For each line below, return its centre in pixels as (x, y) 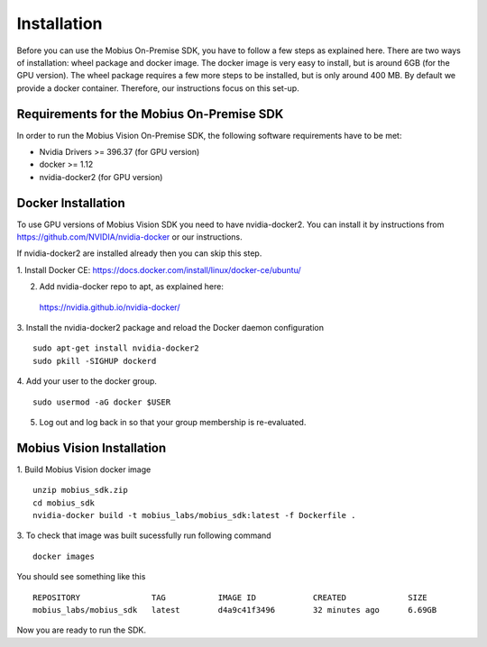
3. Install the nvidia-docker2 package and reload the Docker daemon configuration (170, 328)
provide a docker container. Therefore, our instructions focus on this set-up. (158, 88)
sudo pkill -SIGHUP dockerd (95, 361)
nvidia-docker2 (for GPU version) (101, 177)
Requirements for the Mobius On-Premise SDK (150, 114)
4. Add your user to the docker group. (87, 381)
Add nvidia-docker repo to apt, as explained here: (132, 287)
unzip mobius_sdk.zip (80, 490)
